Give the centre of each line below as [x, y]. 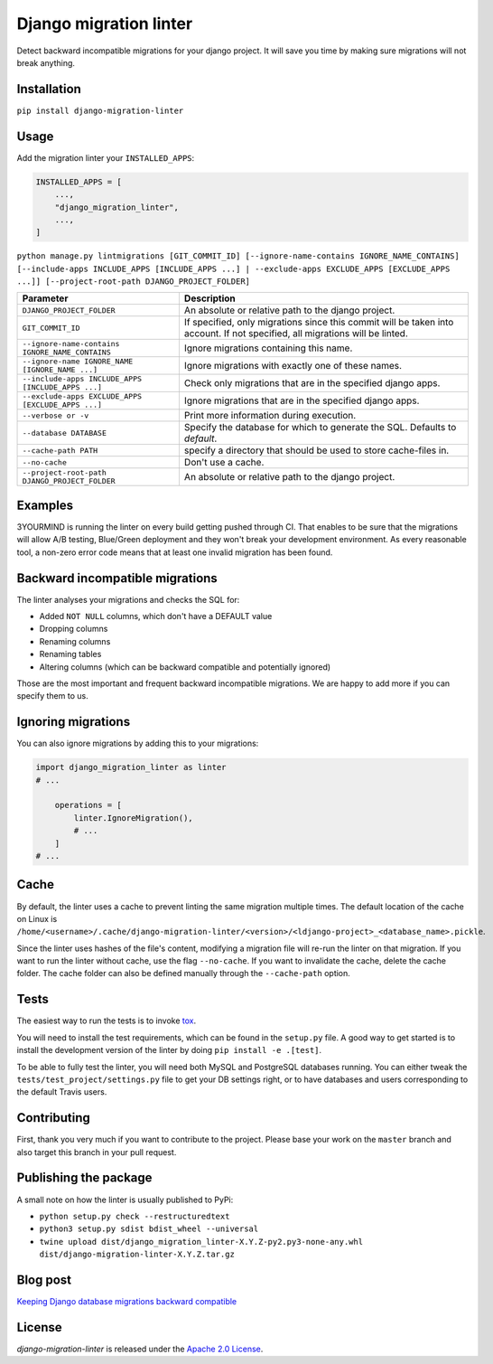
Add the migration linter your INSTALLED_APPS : [106, 157]
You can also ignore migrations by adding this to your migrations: [138, 743]
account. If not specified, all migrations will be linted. [296, 334]
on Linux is [37, 918]
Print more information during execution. [270, 416]
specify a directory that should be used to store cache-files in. [316, 450]
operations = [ [88, 805]
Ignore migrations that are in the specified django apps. [302, 400]
